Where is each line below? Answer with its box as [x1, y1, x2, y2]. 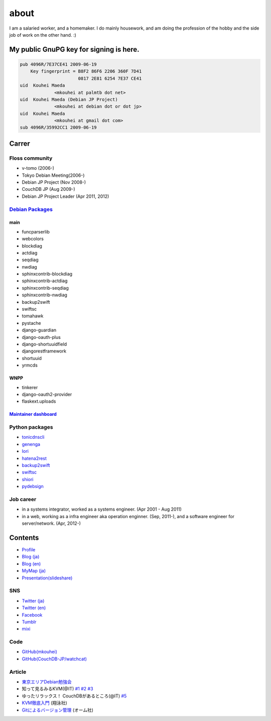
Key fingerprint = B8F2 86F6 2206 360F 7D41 [30, 68, 142, 74]
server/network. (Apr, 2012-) [22, 520, 81, 527]
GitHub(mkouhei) [22, 649, 58, 655]
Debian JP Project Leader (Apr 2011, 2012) [22, 193, 109, 199]
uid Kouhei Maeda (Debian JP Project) [20, 96, 118, 102]
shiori [22, 476, 34, 482]
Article [9, 668, 27, 675]
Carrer [9, 139, 30, 148]
